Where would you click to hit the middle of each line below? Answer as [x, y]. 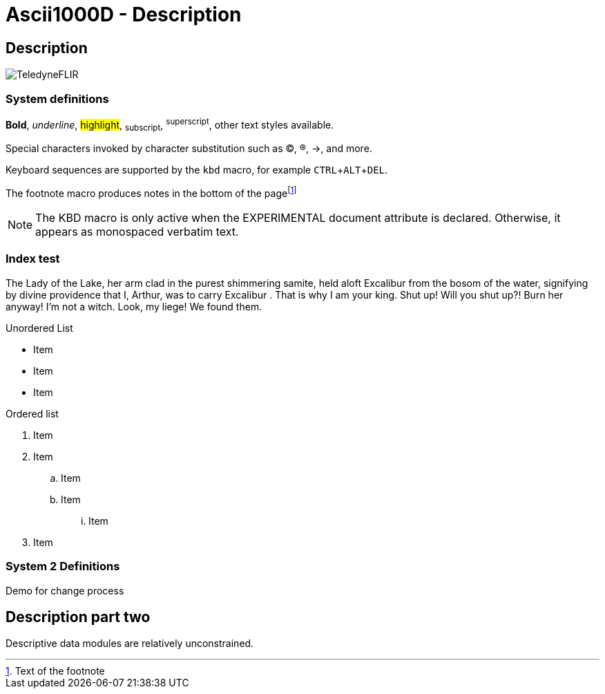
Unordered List [39, 328]
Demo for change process [65, 590]
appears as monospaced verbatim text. [137, 232]
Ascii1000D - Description [124, 15]
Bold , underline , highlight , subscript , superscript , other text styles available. [170, 125]
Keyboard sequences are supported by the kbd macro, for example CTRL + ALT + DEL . [197, 170]
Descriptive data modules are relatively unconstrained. [130, 644]
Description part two [78, 617]
